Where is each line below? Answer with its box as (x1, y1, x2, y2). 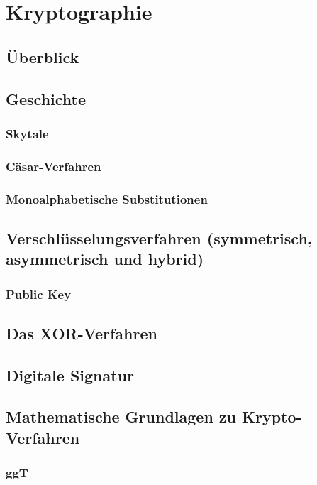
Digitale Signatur (6, 364, 135, 386)
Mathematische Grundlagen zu (6, 405, 236, 427)
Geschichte (6, 87, 87, 109)
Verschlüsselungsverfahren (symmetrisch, (6, 227, 313, 249)
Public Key (6, 285, 72, 303)
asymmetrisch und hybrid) (6, 248, 204, 270)
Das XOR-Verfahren (6, 322, 157, 344)
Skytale (6, 124, 49, 142)
